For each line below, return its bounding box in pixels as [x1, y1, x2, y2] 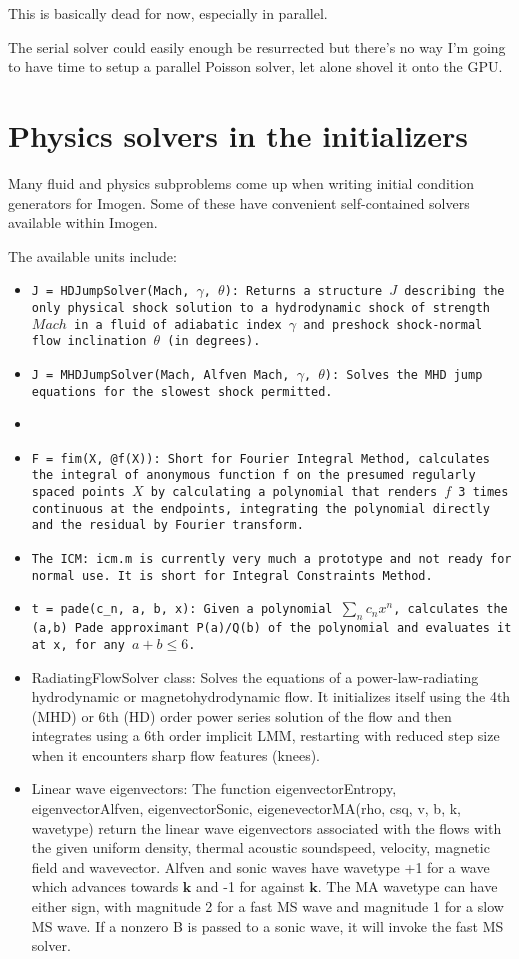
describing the [404, 284, 505, 299]
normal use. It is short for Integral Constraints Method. [31, 568, 433, 583]
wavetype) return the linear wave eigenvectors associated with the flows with [31, 817, 502, 838]
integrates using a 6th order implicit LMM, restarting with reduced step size [31, 725, 500, 746]
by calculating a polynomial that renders [150, 485, 438, 500]
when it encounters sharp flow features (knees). [31, 744, 320, 765]
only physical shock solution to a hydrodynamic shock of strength [31, 300, 490, 315]
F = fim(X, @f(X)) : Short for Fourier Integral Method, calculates [31, 451, 490, 466]
